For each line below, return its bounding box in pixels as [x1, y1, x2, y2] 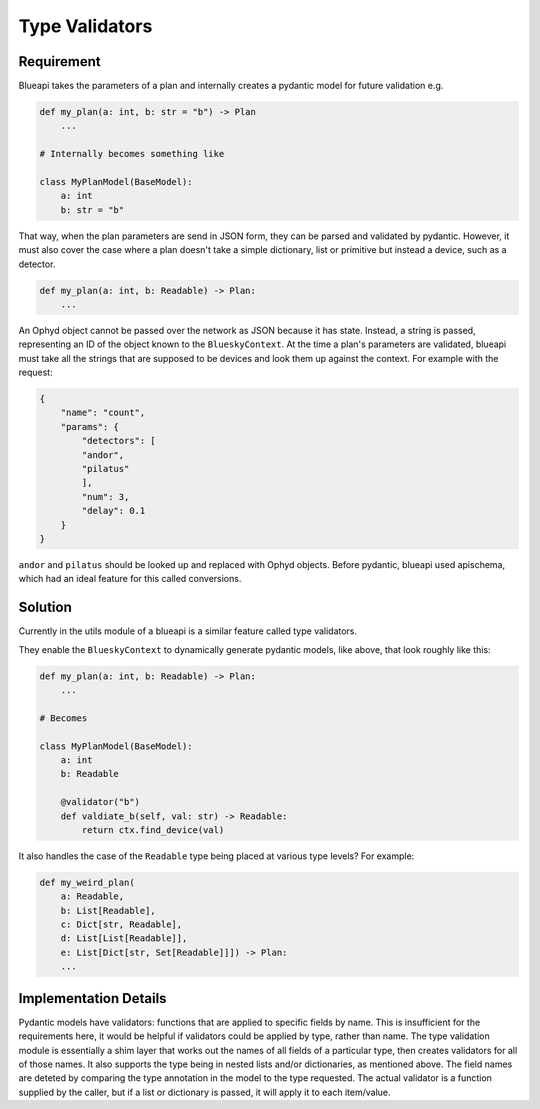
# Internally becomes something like [39, 148, 225, 160]
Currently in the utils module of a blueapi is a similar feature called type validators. [18, 625, 358, 637]
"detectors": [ [81, 435, 157, 447]
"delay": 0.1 [81, 505, 146, 517]
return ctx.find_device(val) [81, 824, 225, 835]
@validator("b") [60, 796, 140, 808]
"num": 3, [81, 491, 130, 502]
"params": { [60, 421, 120, 432]
